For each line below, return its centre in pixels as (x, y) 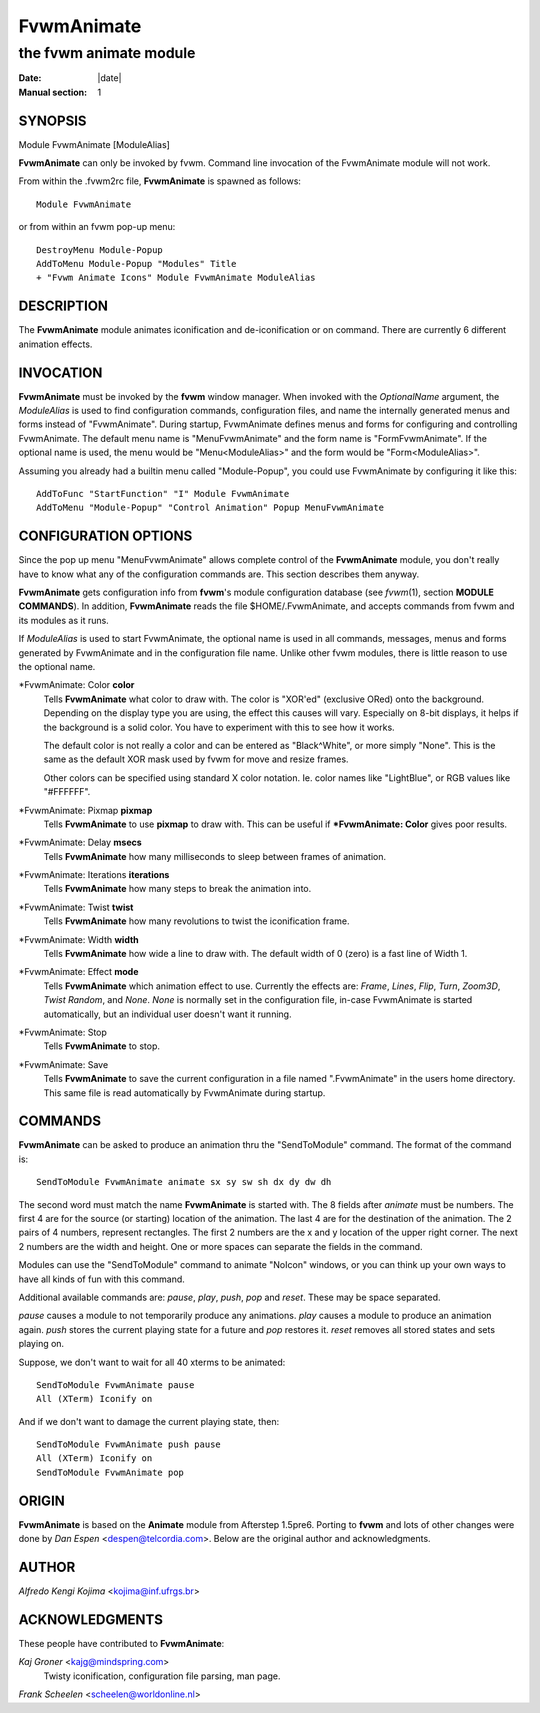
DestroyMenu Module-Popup (100, 249)
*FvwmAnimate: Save (63, 1064)
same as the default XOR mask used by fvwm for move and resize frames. (196, 759)
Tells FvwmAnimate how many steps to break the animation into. (177, 889)
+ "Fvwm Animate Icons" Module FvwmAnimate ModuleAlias (176, 278)
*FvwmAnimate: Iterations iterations (94, 875)
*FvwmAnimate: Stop (62, 1032)
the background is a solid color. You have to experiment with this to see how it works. (219, 727)
